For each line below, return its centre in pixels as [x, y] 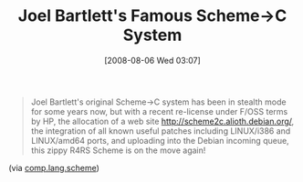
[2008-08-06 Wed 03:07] [152, 60]
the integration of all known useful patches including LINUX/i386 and [161, 131]
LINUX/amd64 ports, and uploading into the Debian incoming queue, [160, 140]
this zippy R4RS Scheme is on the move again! [118, 150]
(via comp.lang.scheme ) [54, 167]
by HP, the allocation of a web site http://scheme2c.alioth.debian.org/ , [162, 121]
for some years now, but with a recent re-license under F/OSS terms [159, 111]
